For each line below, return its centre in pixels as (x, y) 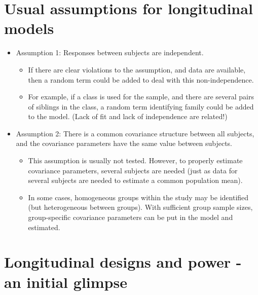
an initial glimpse (66, 282)
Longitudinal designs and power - (123, 262)
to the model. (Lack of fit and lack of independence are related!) (128, 116)
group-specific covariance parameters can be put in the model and (131, 217)
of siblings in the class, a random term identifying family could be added (141, 106)
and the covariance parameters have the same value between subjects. (124, 143)
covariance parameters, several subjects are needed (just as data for (133, 170)
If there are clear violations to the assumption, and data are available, (137, 69)
